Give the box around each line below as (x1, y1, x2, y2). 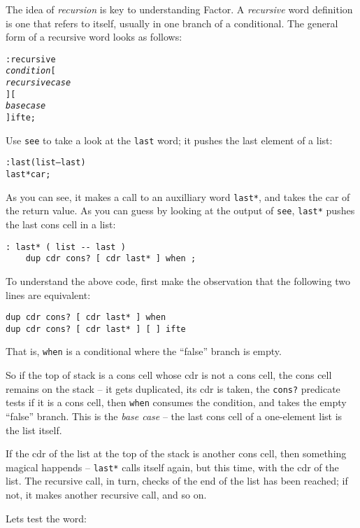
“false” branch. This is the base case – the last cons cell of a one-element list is (6, 408, 343, 423)
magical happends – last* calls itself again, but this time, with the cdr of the (6, 459, 339, 474)
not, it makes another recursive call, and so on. (6, 487, 207, 501)
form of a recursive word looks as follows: (6, 29, 182, 44)
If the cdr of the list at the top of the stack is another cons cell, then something (6, 446, 347, 461)
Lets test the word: (6, 510, 87, 525)
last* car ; (6, 169, 51, 180)
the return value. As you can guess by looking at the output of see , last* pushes (6, 203, 355, 218)
